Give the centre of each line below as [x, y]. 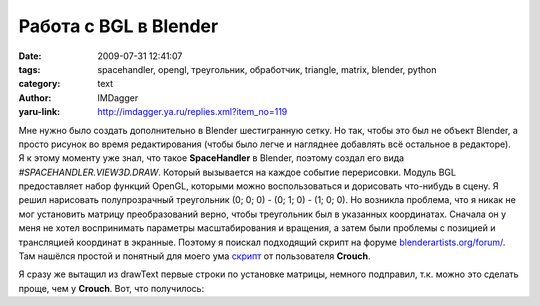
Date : [30, 56]
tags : [29, 69]
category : [39, 84]
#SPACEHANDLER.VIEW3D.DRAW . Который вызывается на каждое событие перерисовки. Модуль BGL [237, 172]
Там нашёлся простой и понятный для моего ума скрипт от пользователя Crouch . [194, 256]
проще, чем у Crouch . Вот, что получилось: [111, 288]
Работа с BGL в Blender [118, 26]
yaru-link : [39, 112]
